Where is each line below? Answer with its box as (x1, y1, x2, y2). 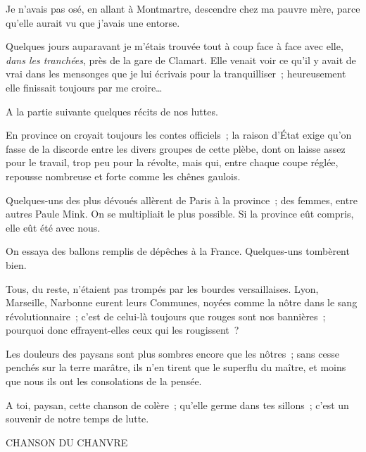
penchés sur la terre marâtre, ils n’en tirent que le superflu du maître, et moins (6, 360, 346, 375)
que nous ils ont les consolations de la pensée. (6, 374, 202, 389)
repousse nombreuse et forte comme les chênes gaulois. (6, 168, 241, 183)
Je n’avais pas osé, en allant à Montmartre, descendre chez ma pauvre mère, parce (6, 1, 360, 15)
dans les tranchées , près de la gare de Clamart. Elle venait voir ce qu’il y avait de (6, 52, 356, 67)
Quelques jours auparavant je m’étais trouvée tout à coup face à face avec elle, (6, 39, 343, 54)
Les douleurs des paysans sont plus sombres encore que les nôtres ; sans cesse (6, 346, 339, 360)
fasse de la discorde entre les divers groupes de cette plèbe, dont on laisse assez (6, 141, 346, 156)
